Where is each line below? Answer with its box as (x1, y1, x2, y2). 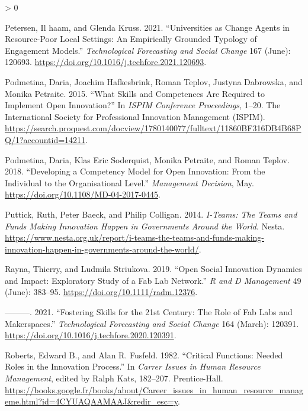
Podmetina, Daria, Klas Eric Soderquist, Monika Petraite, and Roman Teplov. (5, 153, 290, 166)
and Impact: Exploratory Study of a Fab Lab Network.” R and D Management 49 (5, 274, 301, 286)
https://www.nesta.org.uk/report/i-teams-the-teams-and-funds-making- (5, 231, 265, 244)
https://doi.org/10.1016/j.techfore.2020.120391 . (5, 329, 177, 341)
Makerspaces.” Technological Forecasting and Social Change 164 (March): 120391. (5, 317, 299, 329)
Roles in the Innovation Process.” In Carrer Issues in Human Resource (5, 360, 261, 373)
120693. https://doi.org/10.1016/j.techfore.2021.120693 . (5, 56, 207, 68)
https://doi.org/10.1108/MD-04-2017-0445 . (5, 188, 161, 200)
